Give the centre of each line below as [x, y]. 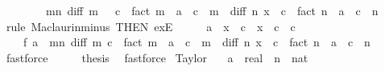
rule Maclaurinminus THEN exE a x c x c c [151, 26]
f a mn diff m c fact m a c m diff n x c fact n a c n [197, 42]
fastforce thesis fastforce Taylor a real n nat [157, 57]
